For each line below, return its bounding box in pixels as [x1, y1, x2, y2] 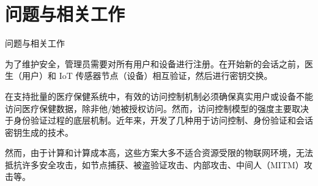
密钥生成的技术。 [5, 125, 73, 138]
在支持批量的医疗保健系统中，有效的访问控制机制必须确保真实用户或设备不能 [5, 89, 313, 102]
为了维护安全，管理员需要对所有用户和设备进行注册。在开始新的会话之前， [5, 57, 305, 70]
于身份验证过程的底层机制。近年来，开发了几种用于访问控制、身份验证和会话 [5, 114, 313, 127]
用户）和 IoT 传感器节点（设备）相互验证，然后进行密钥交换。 [21, 69, 273, 82]
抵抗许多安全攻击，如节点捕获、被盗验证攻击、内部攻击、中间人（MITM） [5, 158, 304, 171]
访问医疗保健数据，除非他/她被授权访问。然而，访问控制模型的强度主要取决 [5, 102, 309, 114]
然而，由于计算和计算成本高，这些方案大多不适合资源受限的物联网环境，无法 [5, 146, 313, 159]
